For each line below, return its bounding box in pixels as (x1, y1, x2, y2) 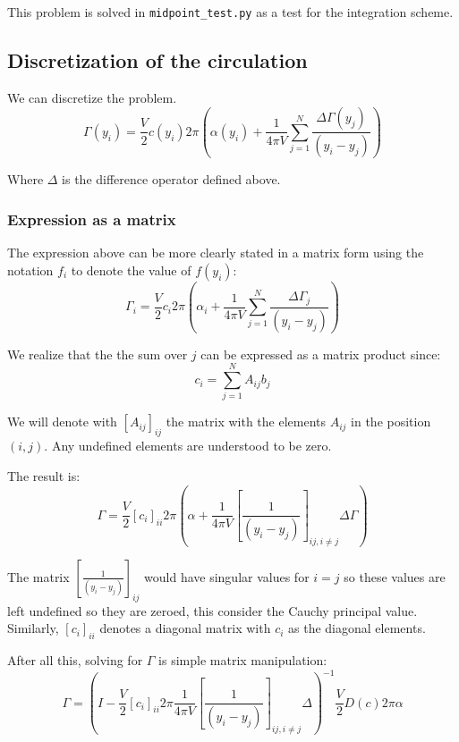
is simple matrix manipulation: (158, 651, 327, 670)
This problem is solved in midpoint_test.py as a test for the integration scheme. (7, 3, 454, 21)
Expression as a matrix (7, 207, 176, 230)
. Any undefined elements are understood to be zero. (44, 436, 332, 455)
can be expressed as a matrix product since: (200, 344, 441, 363)
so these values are (344, 567, 446, 586)
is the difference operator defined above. (62, 170, 281, 189)
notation (7, 260, 54, 279)
